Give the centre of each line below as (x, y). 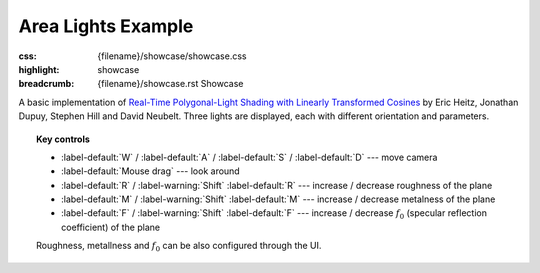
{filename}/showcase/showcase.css (172, 56)
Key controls (63, 139)
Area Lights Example (106, 26)
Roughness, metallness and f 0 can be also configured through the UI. (179, 247)
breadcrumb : (46, 84)
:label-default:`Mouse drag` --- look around (150, 171)
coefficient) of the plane (110, 227)
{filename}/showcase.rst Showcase (170, 84)
